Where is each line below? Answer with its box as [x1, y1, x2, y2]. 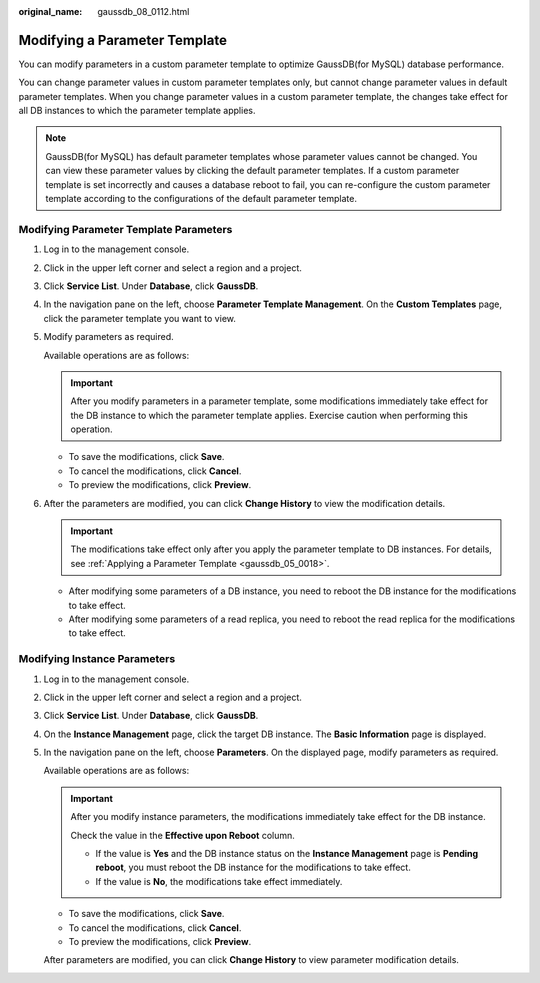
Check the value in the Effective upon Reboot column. [70, 829, 295, 841]
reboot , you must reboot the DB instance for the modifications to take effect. [95, 861, 412, 874]
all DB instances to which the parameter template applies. [18, 105, 256, 117]
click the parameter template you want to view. [43, 312, 237, 324]
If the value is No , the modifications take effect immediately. [95, 875, 343, 887]
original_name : [18, 6, 83, 17]
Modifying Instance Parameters [18, 652, 176, 666]
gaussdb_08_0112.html [97, 6, 190, 17]
